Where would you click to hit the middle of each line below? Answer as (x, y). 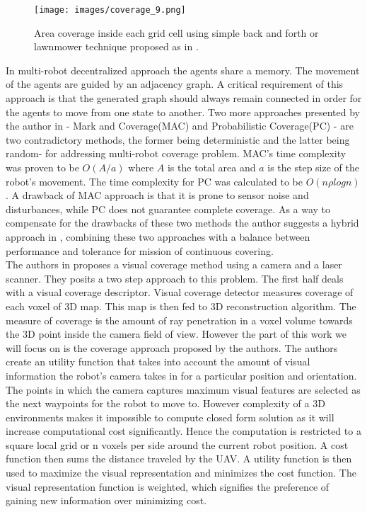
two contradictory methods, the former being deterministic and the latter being (178, 139)
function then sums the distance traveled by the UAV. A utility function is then (179, 459)
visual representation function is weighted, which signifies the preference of (168, 486)
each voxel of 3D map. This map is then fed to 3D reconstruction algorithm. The (181, 306)
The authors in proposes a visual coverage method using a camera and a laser (174, 264)
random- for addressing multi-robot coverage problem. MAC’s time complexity (176, 153)
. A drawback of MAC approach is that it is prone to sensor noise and (157, 195)
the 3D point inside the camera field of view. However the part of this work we (176, 334)
